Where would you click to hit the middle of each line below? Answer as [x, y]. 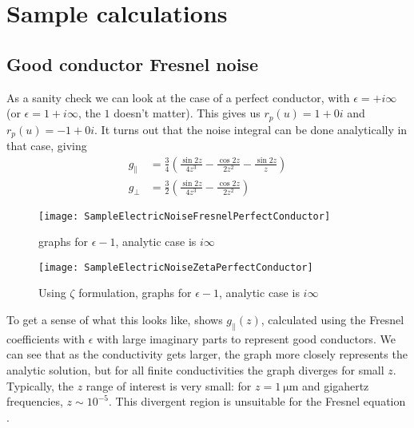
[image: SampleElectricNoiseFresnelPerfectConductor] [185, 216]
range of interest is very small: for [169, 385]
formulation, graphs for [135, 293]
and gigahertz [336, 385]
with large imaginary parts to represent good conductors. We [246, 338]
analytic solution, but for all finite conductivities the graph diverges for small [195, 370]
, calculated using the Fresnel [332, 320]
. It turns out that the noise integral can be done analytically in [251, 129]
